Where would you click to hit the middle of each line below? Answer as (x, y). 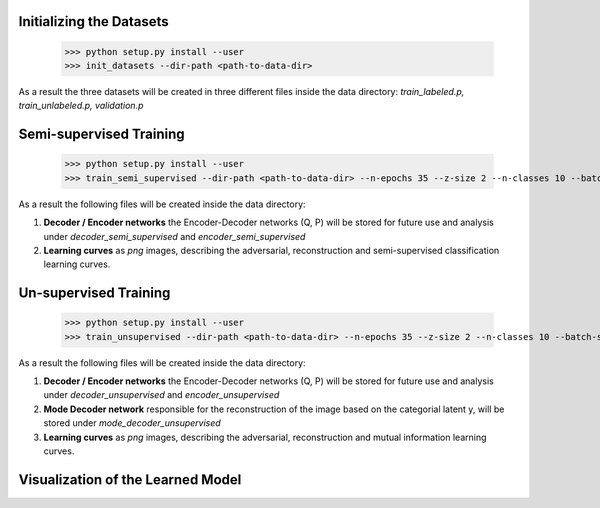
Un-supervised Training (94, 293)
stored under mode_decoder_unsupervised (132, 423)
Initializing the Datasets (93, 21)
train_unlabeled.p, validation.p (81, 106)
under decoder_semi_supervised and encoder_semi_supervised (174, 236)
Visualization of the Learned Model (130, 479)
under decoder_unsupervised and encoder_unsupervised (161, 395)
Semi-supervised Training (101, 134)
